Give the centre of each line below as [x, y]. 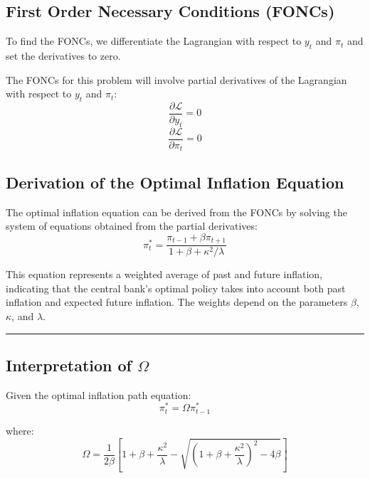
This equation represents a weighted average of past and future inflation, [164, 274]
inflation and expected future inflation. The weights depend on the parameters [177, 302]
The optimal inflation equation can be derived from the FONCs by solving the [176, 212]
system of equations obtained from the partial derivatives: [132, 226]
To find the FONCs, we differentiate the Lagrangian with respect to [154, 41]
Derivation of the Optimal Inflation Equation [175, 182]
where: [20, 430]
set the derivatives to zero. [63, 55]
